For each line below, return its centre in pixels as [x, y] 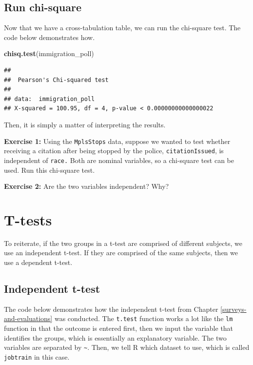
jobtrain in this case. [37, 356]
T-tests [28, 219]
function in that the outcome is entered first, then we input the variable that [119, 328]
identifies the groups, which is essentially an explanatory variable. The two [115, 337]
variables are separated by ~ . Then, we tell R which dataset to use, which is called [127, 347]
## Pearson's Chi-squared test [56, 80]
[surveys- [234, 309]
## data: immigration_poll [49, 99]
